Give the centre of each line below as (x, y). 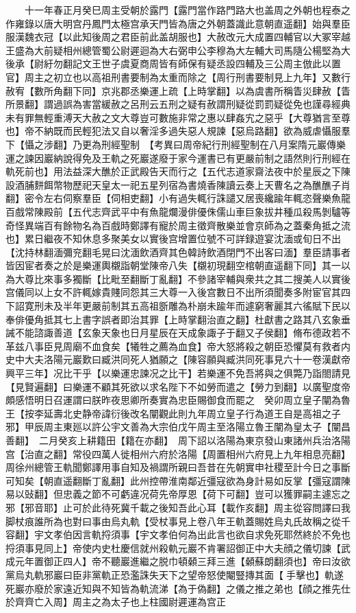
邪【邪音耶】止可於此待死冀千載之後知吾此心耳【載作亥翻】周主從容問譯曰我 (178, 507)
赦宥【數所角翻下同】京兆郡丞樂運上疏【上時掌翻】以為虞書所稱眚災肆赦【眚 (178, 90)
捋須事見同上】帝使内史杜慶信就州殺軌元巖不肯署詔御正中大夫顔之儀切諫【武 (178, 547)
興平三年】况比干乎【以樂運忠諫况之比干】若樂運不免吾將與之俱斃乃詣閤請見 (178, 373)
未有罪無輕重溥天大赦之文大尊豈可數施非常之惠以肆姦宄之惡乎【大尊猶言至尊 (178, 117)
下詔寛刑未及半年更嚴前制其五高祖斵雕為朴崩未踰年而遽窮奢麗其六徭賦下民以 (178, 306)
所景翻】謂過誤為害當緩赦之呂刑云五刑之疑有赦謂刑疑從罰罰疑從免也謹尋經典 (178, 104)
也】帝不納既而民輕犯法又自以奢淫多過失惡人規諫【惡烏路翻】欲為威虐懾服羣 (178, 131)
